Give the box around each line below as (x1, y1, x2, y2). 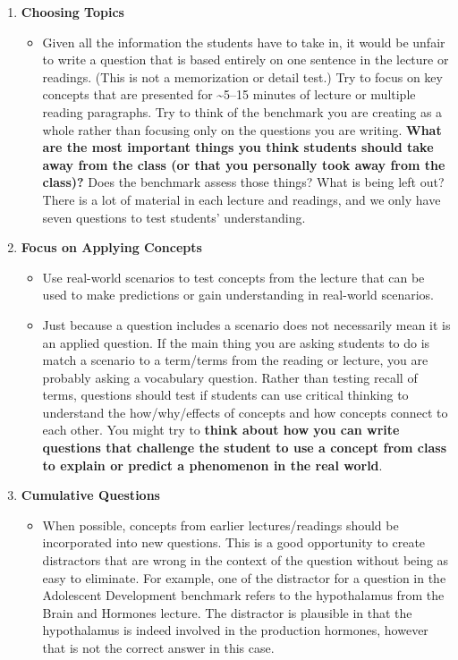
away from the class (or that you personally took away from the (42, 155, 445, 173)
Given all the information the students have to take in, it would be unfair (42, 32, 445, 51)
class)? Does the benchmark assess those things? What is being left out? (42, 173, 445, 191)
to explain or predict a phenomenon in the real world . (42, 455, 383, 474)
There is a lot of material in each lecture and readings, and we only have (42, 190, 441, 208)
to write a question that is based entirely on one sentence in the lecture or (42, 50, 449, 69)
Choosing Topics (21, 3, 124, 21)
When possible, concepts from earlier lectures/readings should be (42, 515, 399, 534)
